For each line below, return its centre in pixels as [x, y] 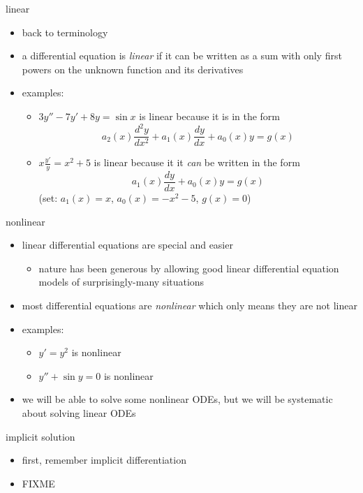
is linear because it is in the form [210, 116]
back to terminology [65, 32]
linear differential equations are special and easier [127, 245]
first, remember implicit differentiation [104, 460]
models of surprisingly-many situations [121, 282]
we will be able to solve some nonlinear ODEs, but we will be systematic [177, 399]
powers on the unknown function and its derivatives [133, 69]
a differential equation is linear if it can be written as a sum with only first [182, 56]
